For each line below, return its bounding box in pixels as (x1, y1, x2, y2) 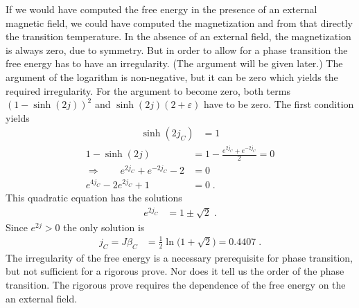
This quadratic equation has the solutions (6, 190, 182, 204)
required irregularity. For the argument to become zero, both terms (6, 83, 290, 98)
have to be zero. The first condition (203, 97, 354, 111)
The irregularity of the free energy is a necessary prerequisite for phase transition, (6, 250, 353, 264)
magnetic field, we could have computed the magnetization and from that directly (6, 15, 353, 30)
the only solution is (63, 219, 145, 234)
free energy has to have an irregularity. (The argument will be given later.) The (6, 56, 343, 71)
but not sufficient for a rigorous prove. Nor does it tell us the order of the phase (6, 264, 344, 278)
